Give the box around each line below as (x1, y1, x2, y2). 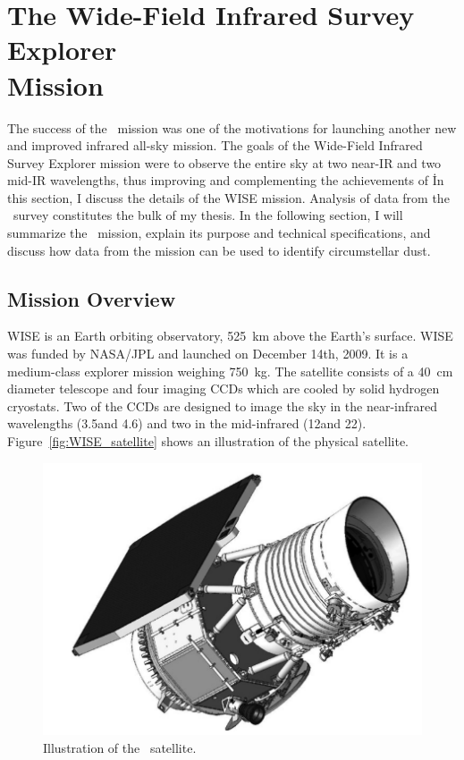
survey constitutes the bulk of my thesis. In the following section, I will (13, 206, 403, 224)
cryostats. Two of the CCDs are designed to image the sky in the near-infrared (7, 396, 438, 415)
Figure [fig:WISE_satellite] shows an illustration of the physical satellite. (7, 432, 409, 451)
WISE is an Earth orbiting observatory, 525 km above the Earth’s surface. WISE (7, 326, 453, 345)
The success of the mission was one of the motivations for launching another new (7, 118, 457, 137)
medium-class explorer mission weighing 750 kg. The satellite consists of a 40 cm (7, 361, 453, 380)
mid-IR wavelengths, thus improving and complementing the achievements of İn (7, 171, 444, 190)
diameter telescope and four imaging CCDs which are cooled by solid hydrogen (7, 379, 440, 398)
